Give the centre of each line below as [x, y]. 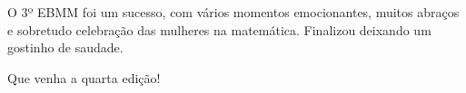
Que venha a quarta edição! [84, 77]
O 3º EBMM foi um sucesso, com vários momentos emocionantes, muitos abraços [233, 12]
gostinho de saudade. [65, 47]
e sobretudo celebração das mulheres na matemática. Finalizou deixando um [219, 29]
